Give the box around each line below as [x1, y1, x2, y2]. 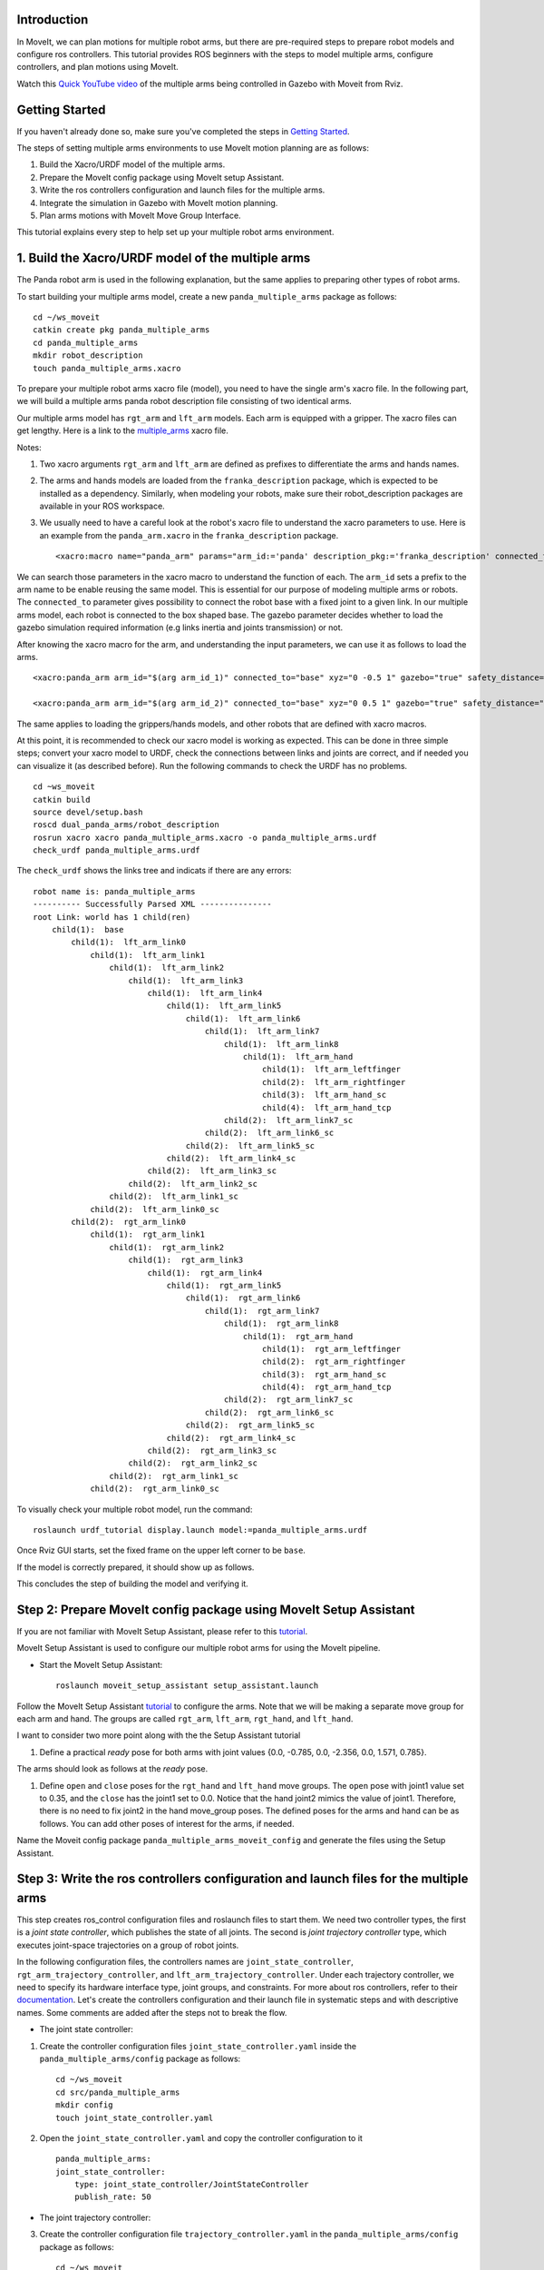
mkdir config [55, 2100, 113, 2110]
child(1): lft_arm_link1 [90, 950, 206, 960]
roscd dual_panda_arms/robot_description [33, 820, 219, 830]
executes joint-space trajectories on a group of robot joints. [16, 1939, 239, 1950]
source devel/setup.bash [33, 806, 143, 817]
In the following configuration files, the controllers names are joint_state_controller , [16, 1957, 354, 1968]
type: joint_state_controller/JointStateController [73, 2179, 309, 2190]
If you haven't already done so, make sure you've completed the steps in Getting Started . [16, 125, 350, 136]
